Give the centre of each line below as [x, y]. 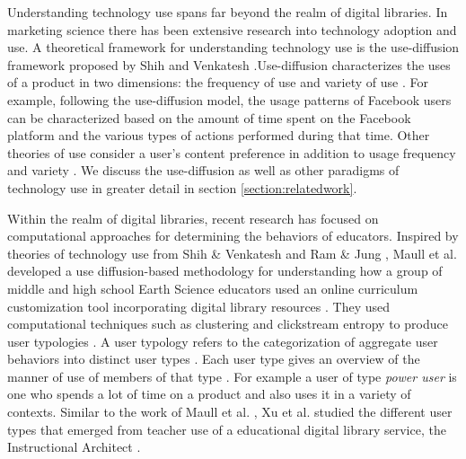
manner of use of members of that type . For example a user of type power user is [232, 376]
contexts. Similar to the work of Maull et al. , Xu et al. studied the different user [230, 412]
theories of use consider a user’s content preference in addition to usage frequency [232, 152]
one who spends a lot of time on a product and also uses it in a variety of [209, 394]
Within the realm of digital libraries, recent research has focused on [193, 218]
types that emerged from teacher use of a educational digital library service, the [227, 429]
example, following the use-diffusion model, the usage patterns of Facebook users [229, 99]
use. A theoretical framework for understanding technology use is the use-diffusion [233, 47]
